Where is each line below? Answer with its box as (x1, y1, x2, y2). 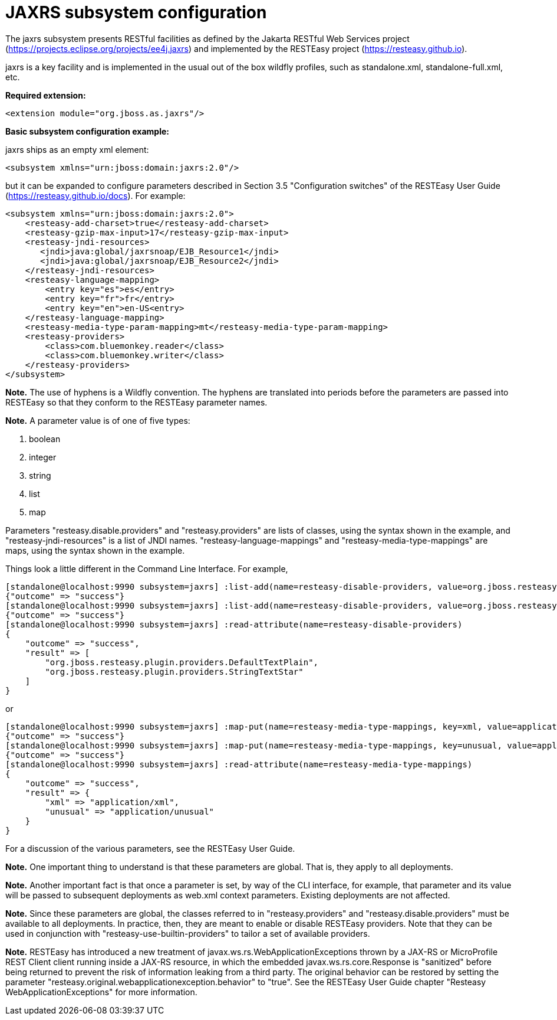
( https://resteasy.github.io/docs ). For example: (5, 190, 186, 201)
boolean (29, 433, 61, 444)
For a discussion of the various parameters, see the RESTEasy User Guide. (5, 843, 295, 854)
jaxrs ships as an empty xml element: (5, 144, 149, 155)
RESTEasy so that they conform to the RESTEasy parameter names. (5, 397, 268, 407)
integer (29, 452, 57, 462)
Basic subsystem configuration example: (5, 126, 169, 136)
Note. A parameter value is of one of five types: (5, 415, 190, 426)
